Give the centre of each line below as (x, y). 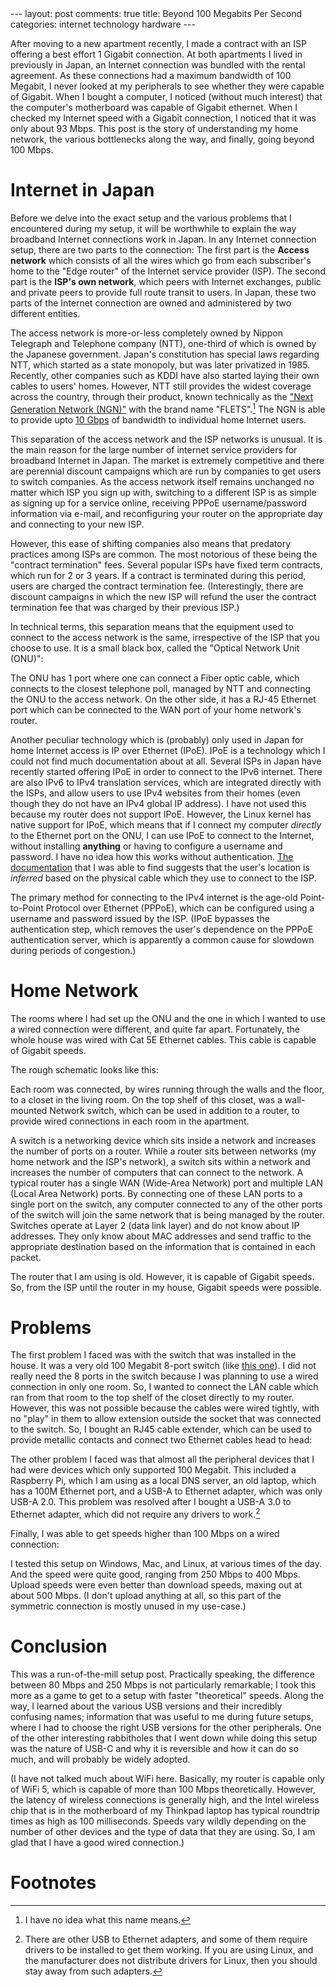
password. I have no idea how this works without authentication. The (152, 856)
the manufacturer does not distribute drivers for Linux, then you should (171, 1960)
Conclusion (59, 1646)
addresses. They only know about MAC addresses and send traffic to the (161, 1236)
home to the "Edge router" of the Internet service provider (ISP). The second (168, 271)
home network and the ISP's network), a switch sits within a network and (160, 1161)
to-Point (27, 908)
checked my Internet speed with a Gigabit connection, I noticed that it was (163, 118)
